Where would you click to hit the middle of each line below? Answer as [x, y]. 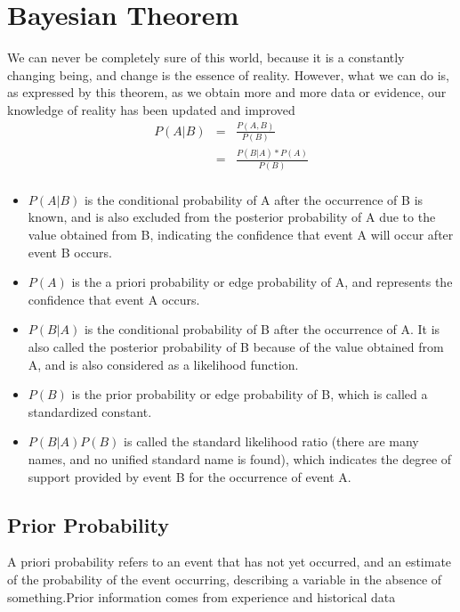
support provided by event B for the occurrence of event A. [190, 476]
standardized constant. [90, 411]
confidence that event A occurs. [114, 299]
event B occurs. [70, 252]
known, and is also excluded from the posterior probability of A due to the [232, 217]
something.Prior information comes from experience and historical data [202, 596]
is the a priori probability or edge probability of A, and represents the [262, 282]
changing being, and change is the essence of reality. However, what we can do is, [228, 74]
